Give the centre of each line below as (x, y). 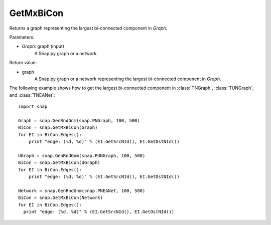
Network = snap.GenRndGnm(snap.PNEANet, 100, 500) (82, 191)
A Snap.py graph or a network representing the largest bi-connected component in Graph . (128, 79)
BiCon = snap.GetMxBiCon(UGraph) (59, 163)
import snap (33, 107)
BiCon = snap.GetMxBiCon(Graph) (58, 128)
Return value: (23, 63)
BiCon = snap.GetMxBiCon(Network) (60, 198)
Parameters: (22, 37)
